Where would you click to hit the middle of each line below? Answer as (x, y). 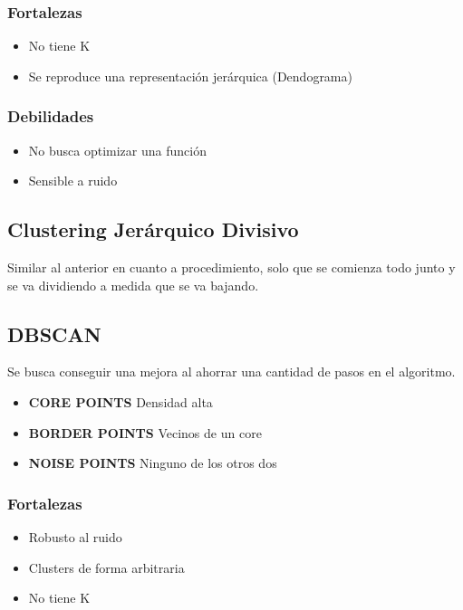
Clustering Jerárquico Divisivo (153, 229)
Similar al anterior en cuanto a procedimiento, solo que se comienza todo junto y (231, 267)
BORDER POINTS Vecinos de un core (145, 432)
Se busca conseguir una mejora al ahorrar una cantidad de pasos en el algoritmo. (231, 372)
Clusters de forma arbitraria (106, 567)
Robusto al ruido (75, 537)
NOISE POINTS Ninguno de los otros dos (153, 463)
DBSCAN (54, 334)
